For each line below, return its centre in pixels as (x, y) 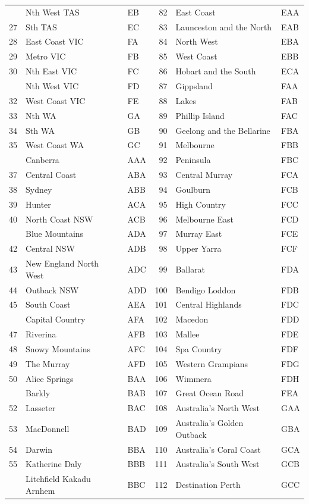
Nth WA (41, 115)
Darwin (39, 449)
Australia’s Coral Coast (218, 449)
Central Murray (204, 175)
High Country (201, 204)
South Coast (48, 304)
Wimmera (193, 378)
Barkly (38, 393)
